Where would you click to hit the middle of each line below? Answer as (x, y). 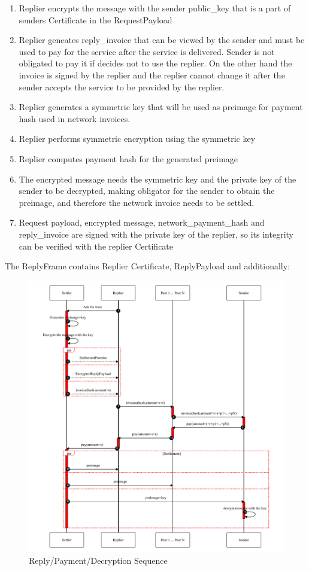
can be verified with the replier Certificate (96, 246)
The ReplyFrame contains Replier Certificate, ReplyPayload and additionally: (148, 266)
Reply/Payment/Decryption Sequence (98, 561)
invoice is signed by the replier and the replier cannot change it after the (152, 75)
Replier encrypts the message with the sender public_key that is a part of (155, 8)
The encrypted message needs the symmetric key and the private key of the (157, 179)
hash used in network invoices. (75, 118)
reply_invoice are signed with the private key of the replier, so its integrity (156, 234)
